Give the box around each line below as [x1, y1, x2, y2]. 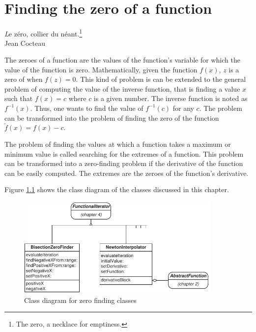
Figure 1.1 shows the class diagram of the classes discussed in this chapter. [4, 184, 229, 195]
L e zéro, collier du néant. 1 [4, 27, 83, 38]
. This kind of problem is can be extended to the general [76, 74, 246, 84]
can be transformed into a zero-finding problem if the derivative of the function [4, 158, 243, 168]
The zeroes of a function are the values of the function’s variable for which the [4, 54, 240, 65]
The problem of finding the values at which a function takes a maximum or [4, 138, 231, 149]
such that [4, 93, 33, 103]
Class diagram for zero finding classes [24, 295, 137, 305]
